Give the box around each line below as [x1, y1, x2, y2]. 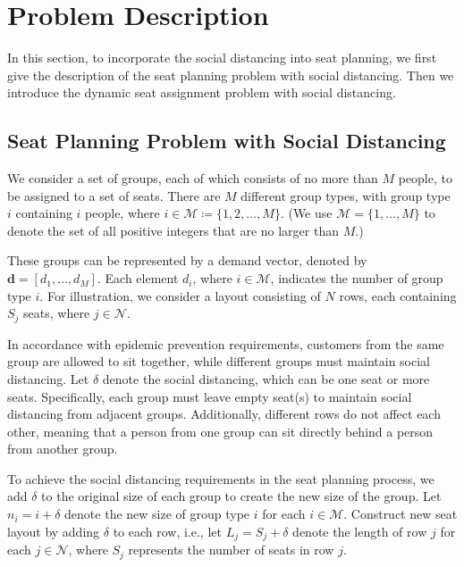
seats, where [23, 304, 90, 322]
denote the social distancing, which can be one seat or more [102, 369, 430, 388]
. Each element [97, 269, 179, 288]
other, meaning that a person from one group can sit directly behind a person [7, 421, 434, 440]
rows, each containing [339, 286, 457, 304]
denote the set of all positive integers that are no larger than [7, 221, 339, 239]
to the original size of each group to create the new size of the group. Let [41, 487, 442, 505]
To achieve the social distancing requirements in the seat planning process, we [7, 469, 434, 488]
